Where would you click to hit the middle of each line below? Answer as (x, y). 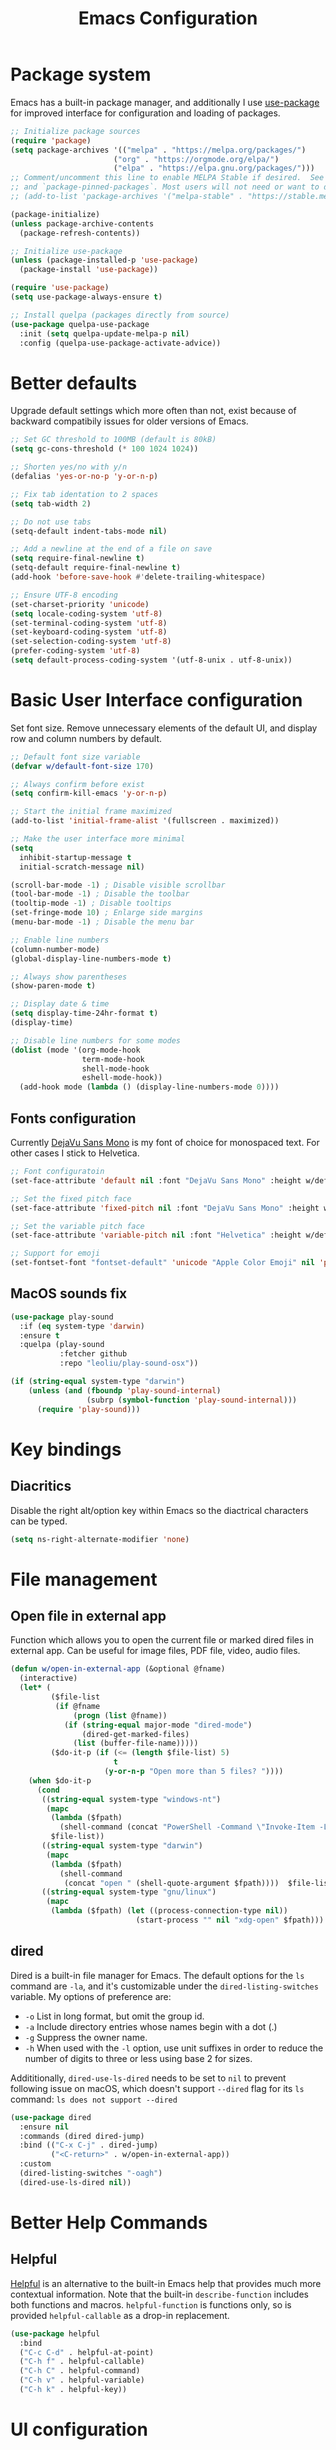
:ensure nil (44, 2127)
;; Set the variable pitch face (77, 1226)
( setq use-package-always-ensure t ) (86, 297)
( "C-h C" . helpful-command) (80, 2371)
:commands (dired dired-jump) (82, 2136)
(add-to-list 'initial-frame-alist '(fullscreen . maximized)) (145, 821)
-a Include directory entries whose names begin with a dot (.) (151, 2026)
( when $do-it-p (60, 1780)
